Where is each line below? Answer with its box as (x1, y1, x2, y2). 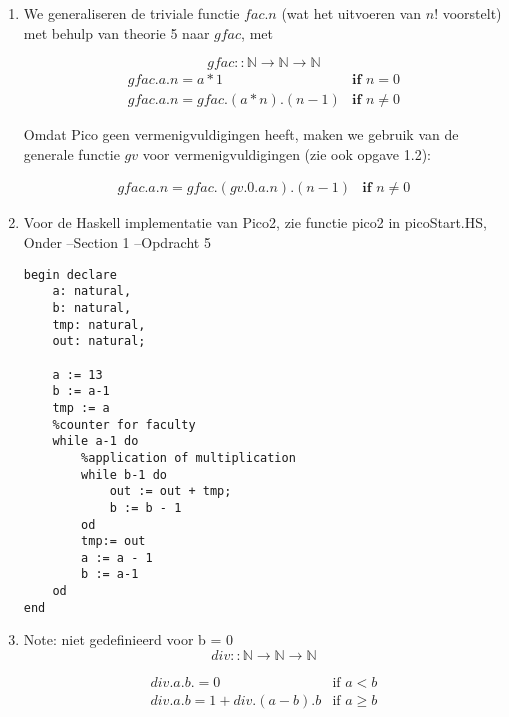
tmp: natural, (52, 317, 146, 332)
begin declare (23, 267, 117, 282)
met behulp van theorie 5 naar (23, 22, 210, 43)
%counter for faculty (52, 417, 196, 432)
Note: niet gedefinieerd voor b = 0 (23, 629, 234, 650)
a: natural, (52, 284, 132, 299)
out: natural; (52, 334, 146, 349)
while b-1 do (81, 467, 167, 482)
